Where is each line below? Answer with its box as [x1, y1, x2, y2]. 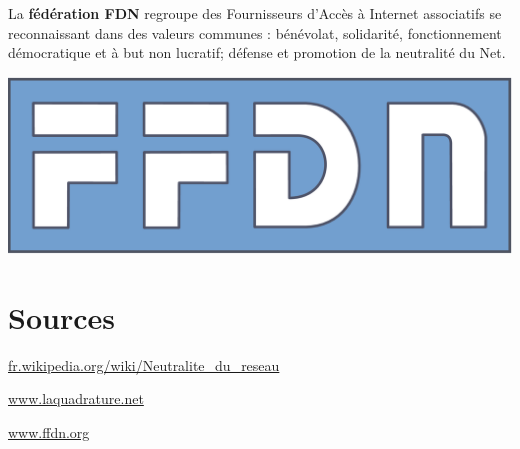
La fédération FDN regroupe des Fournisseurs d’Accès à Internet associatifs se [8, 3, 502, 23]
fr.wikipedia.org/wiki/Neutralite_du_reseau [8, 354, 280, 375]
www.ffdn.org [8, 421, 90, 442]
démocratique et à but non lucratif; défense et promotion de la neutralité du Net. [8, 42, 506, 63]
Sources [8, 296, 115, 337]
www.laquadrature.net [8, 388, 144, 409]
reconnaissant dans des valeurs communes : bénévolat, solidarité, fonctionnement [8, 22, 502, 43]
